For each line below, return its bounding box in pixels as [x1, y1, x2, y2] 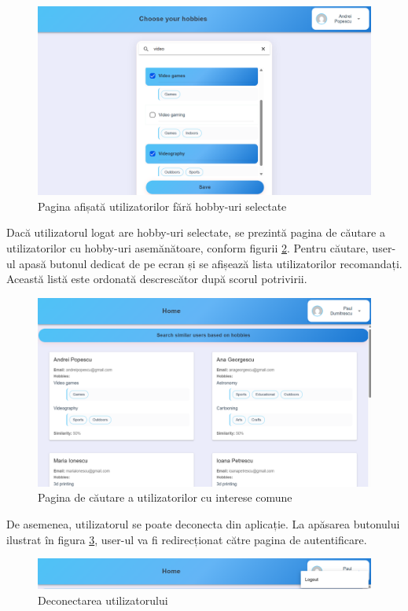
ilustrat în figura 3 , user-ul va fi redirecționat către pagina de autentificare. [6, 531, 367, 547]
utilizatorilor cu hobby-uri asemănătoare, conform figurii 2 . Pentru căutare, [6, 239, 369, 256]
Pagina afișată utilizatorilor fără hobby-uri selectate [38, 197, 287, 214]
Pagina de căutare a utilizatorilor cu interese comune [38, 489, 292, 506]
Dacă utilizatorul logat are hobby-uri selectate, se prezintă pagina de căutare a [6, 224, 385, 241]
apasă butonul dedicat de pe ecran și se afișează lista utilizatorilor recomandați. [19, 255, 402, 271]
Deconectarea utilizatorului [38, 591, 168, 608]
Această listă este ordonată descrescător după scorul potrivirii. [6, 271, 307, 287]
